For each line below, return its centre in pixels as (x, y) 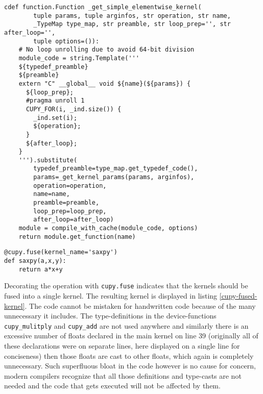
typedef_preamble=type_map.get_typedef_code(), (116, 169)
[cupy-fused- (238, 295)
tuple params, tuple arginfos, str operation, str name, (132, 16)
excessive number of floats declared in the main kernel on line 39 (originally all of (131, 336)
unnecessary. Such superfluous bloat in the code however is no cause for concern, (130, 366)
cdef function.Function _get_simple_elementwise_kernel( (103, 7)
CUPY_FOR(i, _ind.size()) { (74, 109)
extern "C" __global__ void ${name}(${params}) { (105, 83)
